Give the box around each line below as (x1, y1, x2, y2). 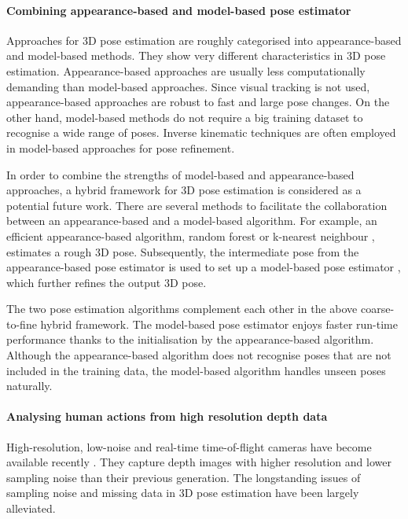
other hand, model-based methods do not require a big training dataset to (6, 109, 363, 125)
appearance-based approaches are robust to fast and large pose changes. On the (6, 94, 390, 110)
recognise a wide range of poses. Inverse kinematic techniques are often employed (6, 124, 396, 141)
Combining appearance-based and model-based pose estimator (6, 2, 351, 18)
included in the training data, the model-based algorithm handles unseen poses (6, 362, 386, 378)
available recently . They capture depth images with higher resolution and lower (6, 454, 391, 470)
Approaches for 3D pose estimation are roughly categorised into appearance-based (6, 31, 402, 48)
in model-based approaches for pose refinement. (6, 139, 235, 156)
